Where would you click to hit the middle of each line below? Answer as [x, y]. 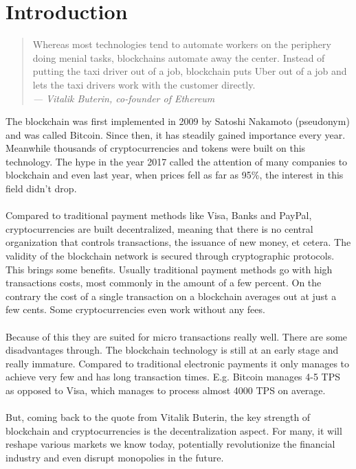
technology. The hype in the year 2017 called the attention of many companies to [177, 161]
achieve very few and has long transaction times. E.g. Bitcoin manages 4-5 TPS [173, 377]
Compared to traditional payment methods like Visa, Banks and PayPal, [159, 215]
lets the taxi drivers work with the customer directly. [144, 84]
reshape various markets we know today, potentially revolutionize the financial [170, 444]
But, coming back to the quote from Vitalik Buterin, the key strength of [158, 417]
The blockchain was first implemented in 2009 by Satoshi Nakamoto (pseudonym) [178, 121]
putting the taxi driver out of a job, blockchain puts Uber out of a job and [190, 71]
